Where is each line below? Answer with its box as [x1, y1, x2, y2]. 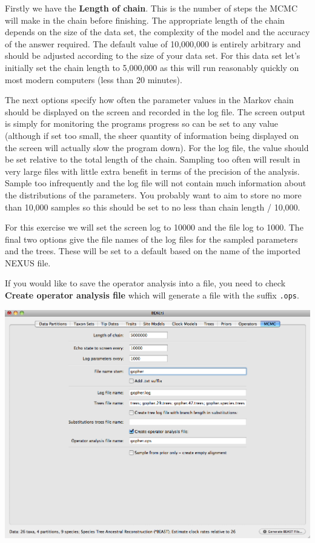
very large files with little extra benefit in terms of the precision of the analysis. [5, 164, 300, 177]
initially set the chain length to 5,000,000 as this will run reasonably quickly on [5, 61, 299, 73]
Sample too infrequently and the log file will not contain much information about [5, 177, 307, 189]
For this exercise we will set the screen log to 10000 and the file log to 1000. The [5, 221, 303, 234]
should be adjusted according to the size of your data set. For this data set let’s [5, 49, 300, 62]
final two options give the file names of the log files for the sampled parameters [5, 232, 298, 245]
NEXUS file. [5, 256, 51, 269]
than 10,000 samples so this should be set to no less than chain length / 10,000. [5, 200, 300, 213]
